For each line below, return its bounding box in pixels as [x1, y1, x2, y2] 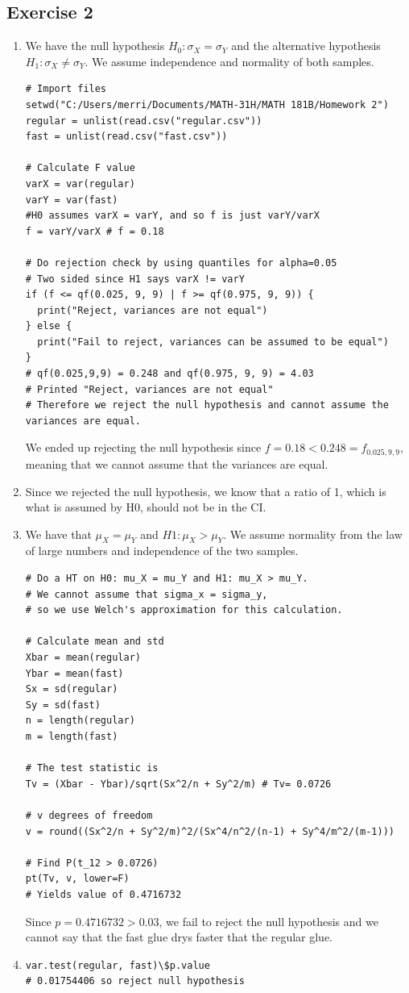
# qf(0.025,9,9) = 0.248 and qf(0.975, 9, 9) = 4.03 [25, 368, 314, 380]
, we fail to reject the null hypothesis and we [159, 912, 378, 929]
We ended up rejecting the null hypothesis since [25, 439, 262, 456]
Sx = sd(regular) [25, 683, 118, 695]
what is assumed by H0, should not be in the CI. [25, 499, 266, 515]
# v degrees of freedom [25, 809, 153, 821]
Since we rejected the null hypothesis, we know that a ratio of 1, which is [25, 482, 386, 499]
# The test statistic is [25, 762, 159, 774]
